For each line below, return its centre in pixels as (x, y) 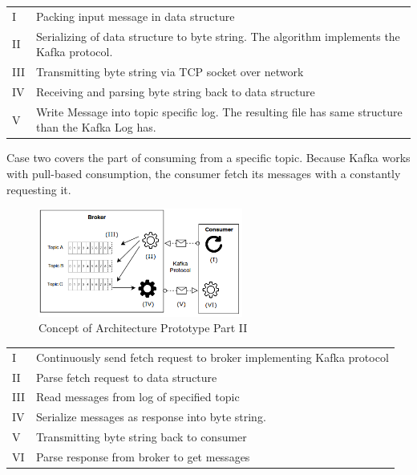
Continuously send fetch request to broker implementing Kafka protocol (212, 357)
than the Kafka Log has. (96, 127)
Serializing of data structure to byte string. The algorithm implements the (218, 36)
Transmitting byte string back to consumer (141, 437)
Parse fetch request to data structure (126, 377)
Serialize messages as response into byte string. (151, 417)
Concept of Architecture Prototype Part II (143, 328)
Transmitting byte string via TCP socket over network (170, 72)
